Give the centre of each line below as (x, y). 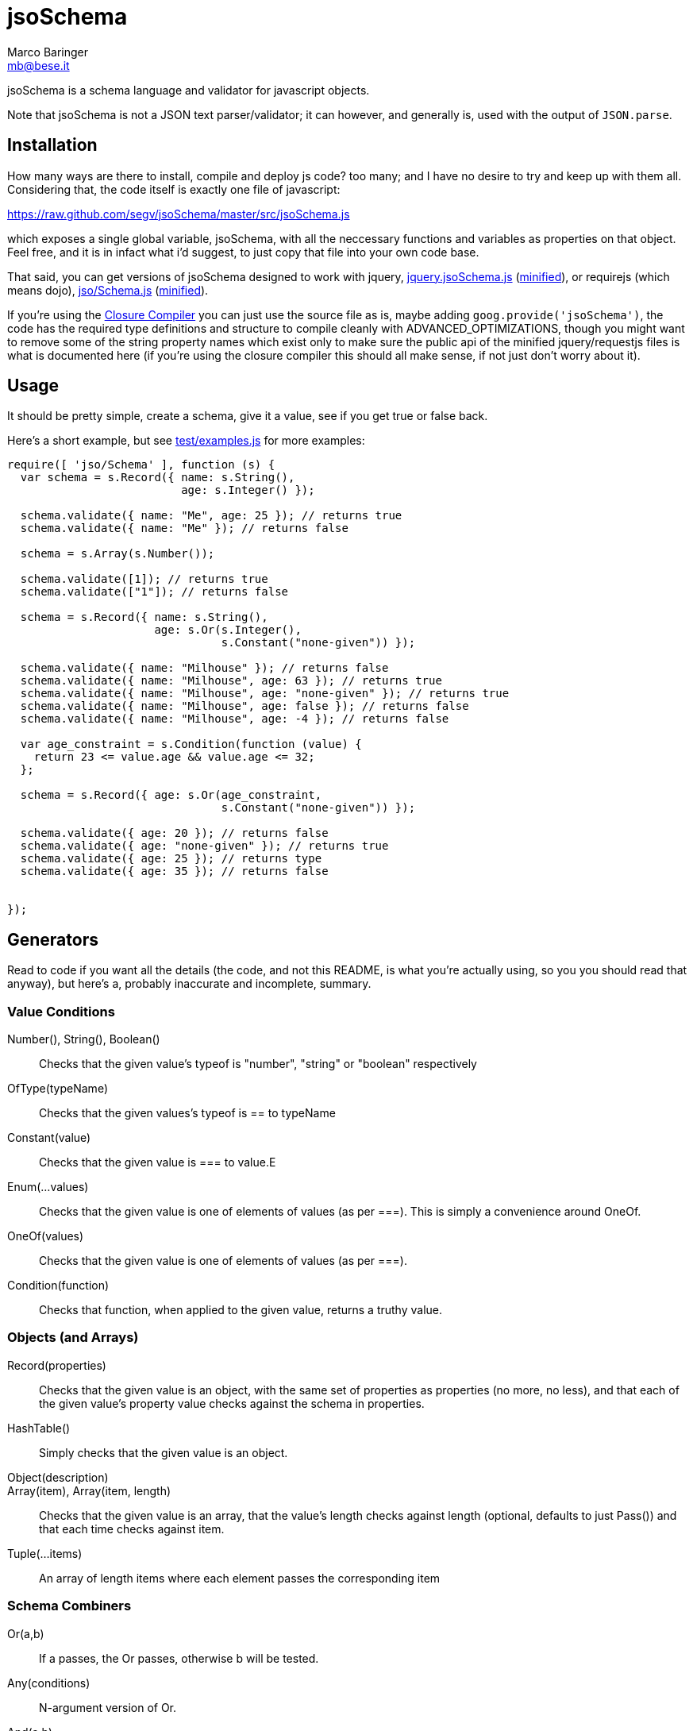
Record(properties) (57, 1365)
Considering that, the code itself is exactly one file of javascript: (174, 189)
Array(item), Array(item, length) (89, 1490)
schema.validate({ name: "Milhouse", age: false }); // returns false (244, 706)
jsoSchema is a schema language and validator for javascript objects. (189, 90)
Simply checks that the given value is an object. (164, 1452)
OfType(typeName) (58, 1089)
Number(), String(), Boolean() (84, 1039)
